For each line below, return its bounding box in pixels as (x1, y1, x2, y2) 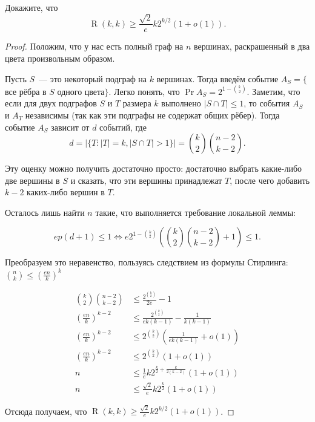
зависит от (51, 120, 90, 133)
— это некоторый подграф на (39, 72, 147, 85)
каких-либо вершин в (27, 186, 105, 198)
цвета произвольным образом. (5, 52, 115, 65)
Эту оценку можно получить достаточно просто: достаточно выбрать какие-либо (5, 162, 302, 175)
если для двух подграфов (5, 97, 97, 109)
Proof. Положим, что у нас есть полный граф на (5, 40, 184, 53)
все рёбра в (5, 85, 47, 97)
